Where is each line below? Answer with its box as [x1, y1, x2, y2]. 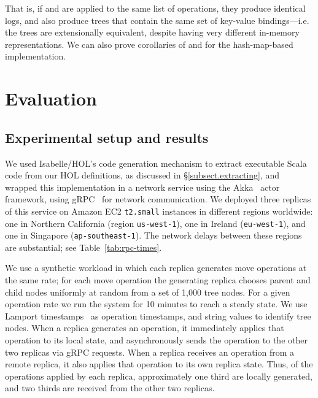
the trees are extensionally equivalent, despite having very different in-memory [5, 26, 300, 39]
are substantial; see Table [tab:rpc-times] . [5, 240, 162, 253]
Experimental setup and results [5, 128, 209, 147]
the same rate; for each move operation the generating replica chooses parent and [5, 274, 311, 286]
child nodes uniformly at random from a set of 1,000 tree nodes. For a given [5, 285, 290, 298]
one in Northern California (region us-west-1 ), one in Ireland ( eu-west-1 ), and [5, 216, 306, 229]
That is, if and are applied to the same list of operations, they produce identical [5, 2, 306, 14]
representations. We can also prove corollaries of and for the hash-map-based [5, 37, 293, 50]
